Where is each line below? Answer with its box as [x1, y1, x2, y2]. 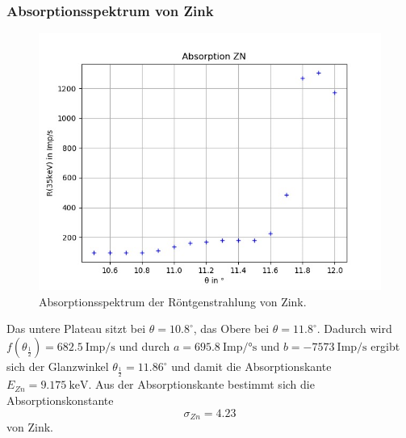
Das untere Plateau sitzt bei [6, 320, 146, 337]
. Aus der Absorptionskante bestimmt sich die [88, 376, 315, 393]
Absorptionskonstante [6, 392, 114, 409]
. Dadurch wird [316, 320, 392, 337]
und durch [119, 338, 170, 354]
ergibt [370, 338, 400, 354]
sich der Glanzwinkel [6, 358, 109, 374]
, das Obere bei [193, 320, 270, 337]
